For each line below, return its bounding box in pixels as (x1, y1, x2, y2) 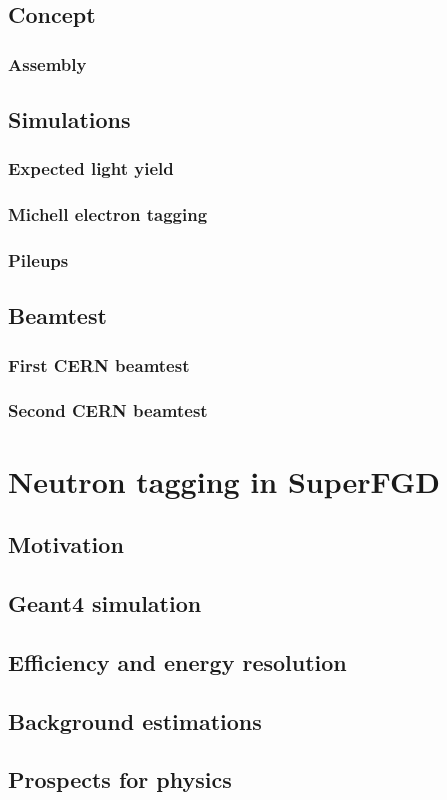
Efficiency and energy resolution (8, 646, 347, 677)
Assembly (8, 51, 87, 76)
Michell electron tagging (8, 202, 208, 227)
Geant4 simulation (8, 587, 202, 618)
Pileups (8, 248, 69, 273)
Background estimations (8, 705, 262, 736)
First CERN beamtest (8, 352, 190, 377)
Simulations (8, 104, 131, 135)
